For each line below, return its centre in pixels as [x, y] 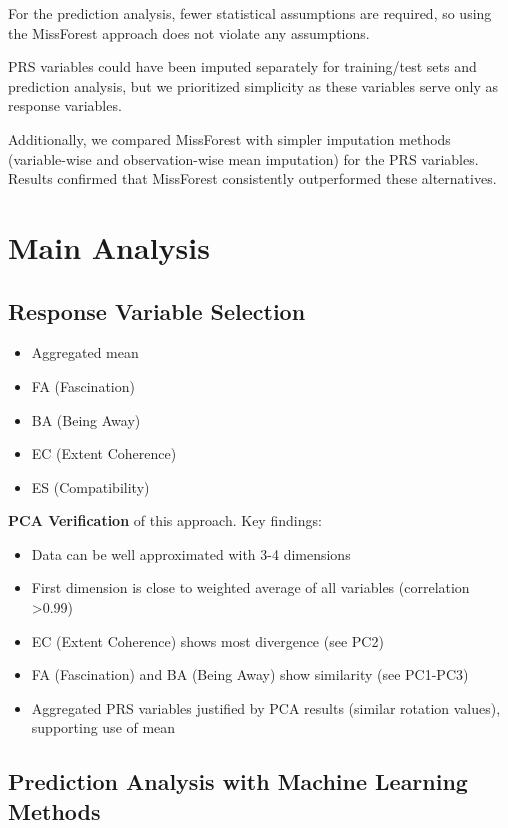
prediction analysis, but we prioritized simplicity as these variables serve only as [253, 85]
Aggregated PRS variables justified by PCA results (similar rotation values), [266, 707]
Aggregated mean [85, 352]
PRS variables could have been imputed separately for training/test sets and [242, 66]
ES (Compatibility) [90, 486]
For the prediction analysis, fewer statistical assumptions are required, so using [250, 13]
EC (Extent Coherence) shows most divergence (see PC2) [207, 640]
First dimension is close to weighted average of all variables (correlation [250, 587]
